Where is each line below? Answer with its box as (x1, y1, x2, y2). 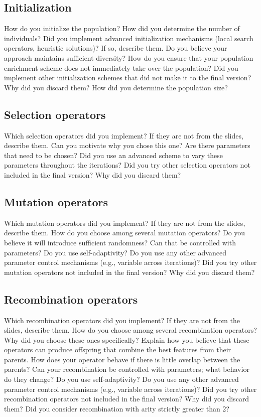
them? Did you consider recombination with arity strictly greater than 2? (4, 403, 229, 413)
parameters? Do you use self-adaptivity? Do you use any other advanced (4, 247, 226, 257)
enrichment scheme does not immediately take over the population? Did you (4, 62, 238, 73)
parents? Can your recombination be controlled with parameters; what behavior (4, 364, 249, 374)
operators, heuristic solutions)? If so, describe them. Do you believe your (4, 43, 227, 53)
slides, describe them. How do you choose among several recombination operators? (4, 325, 257, 335)
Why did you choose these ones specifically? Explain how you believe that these (4, 334, 249, 345)
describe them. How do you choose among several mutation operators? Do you (4, 227, 245, 238)
